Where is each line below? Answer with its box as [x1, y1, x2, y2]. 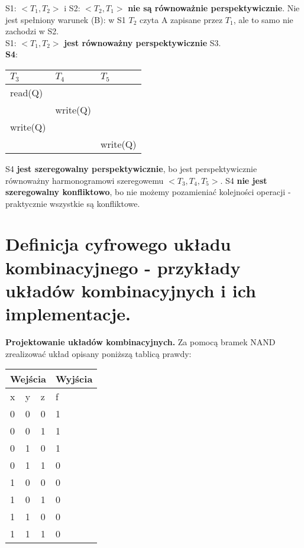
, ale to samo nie [233, 13, 293, 25]
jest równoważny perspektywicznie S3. [64, 36, 221, 48]
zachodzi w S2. [5, 25, 59, 37]
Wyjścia [56, 372, 93, 386]
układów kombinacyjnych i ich [5, 278, 257, 302]
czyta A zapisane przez [140, 13, 223, 25]
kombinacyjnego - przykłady [5, 255, 241, 279]
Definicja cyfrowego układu [5, 232, 231, 256]
